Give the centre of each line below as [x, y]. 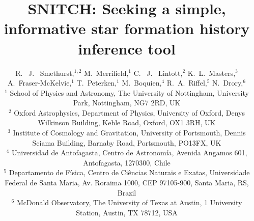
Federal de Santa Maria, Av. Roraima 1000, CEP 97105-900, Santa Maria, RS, [127, 183]
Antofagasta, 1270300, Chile [127, 162]
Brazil [127, 192]
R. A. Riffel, [187, 83]
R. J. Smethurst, [45, 73]
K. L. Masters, [211, 73]
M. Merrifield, [106, 73]
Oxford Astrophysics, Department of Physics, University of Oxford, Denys [129, 112]
